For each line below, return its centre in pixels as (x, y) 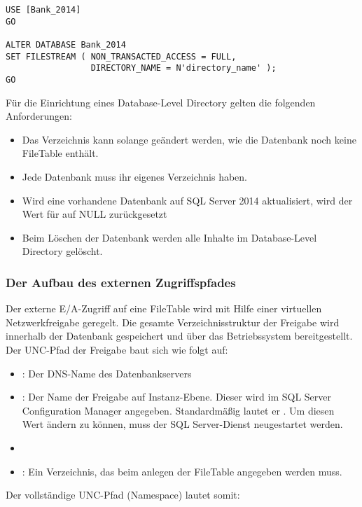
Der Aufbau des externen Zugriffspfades (121, 282)
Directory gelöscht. (62, 251)
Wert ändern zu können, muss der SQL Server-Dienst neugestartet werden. (182, 424)
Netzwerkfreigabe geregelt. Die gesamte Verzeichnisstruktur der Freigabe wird (173, 322)
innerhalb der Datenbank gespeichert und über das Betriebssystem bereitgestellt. (179, 336)
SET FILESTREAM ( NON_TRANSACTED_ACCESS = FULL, (121, 56)
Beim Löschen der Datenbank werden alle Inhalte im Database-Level (169, 237)
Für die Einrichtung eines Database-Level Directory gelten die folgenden (161, 102)
